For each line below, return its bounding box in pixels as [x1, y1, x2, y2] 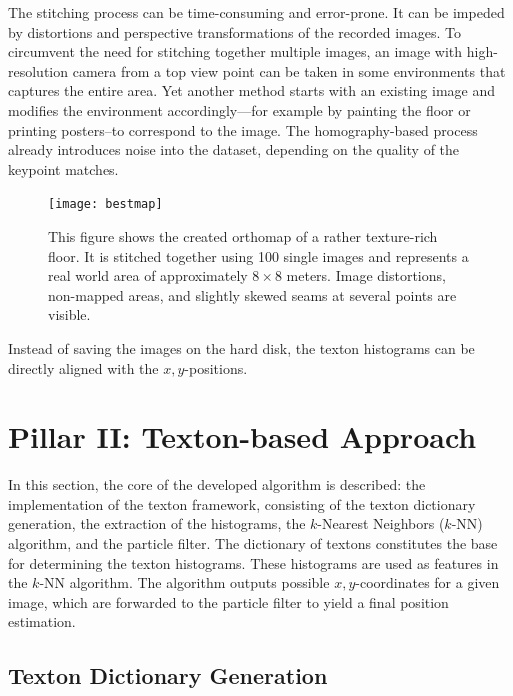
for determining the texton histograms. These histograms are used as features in [8, 552, 499, 573]
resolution [8, 60, 69, 81]
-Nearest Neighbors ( [317, 513, 445, 534]
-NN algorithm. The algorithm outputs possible [39, 572, 330, 593]
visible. [48, 304, 91, 325]
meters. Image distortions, [286, 265, 446, 286]
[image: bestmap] [48, 197, 163, 212]
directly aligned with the [8, 357, 159, 378]
